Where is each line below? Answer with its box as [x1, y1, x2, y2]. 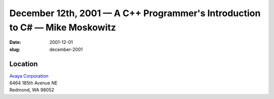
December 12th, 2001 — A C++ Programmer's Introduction [9, 8, 261, 19]
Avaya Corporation [9, 73, 49, 79]
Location [9, 60, 38, 68]
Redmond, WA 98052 [9, 87, 54, 93]
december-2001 [49, 46, 83, 53]
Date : [9, 39, 21, 45]
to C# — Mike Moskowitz [9, 22, 116, 33]
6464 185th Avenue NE [9, 80, 58, 86]
